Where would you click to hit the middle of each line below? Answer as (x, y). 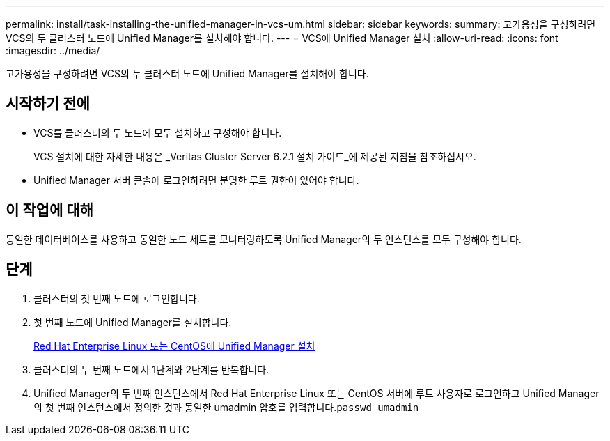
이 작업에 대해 (49, 210)
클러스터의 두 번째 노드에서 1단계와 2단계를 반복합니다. (151, 369)
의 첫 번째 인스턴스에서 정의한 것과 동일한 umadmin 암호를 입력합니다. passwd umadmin (226, 407)
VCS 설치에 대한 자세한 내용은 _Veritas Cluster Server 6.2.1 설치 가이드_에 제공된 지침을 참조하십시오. (255, 156)
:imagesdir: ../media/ (53, 51)
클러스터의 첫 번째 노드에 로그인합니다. (117, 298)
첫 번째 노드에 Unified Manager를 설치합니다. (133, 322)
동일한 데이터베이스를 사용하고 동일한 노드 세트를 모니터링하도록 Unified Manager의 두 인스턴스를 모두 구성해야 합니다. (264, 239)
